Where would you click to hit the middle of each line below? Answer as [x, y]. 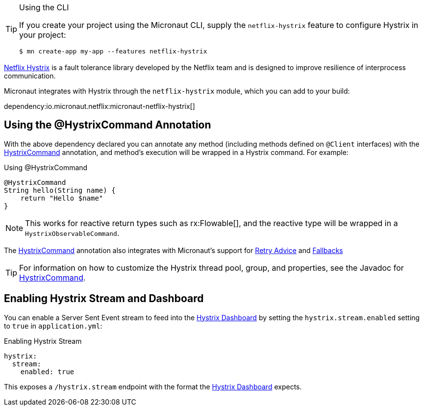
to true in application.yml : [53, 326]
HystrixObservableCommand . [72, 233]
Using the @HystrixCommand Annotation [108, 125]
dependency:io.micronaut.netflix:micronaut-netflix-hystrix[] [100, 106]
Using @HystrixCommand [46, 167]
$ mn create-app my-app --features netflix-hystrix [113, 51]
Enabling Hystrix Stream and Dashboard [104, 299]
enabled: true [47, 372]
